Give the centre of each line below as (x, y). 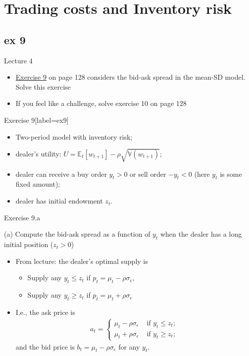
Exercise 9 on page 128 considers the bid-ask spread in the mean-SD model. (130, 77)
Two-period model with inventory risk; (74, 136)
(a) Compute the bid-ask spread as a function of (77, 234)
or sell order (148, 174)
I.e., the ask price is (45, 312)
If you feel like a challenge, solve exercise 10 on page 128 (101, 103)
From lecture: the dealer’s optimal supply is (82, 261)
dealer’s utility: (38, 153)
